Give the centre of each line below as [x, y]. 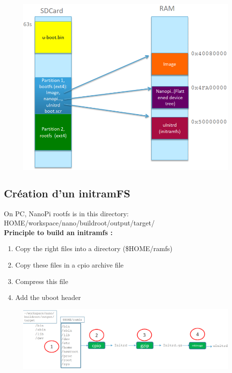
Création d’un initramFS [67, 193]
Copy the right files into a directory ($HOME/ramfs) [94, 248]
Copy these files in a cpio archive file [69, 265]
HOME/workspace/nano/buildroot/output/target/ [79, 223]
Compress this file [42, 281]
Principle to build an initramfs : [58, 232]
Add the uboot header [48, 297]
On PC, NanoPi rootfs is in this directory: [66, 213]
